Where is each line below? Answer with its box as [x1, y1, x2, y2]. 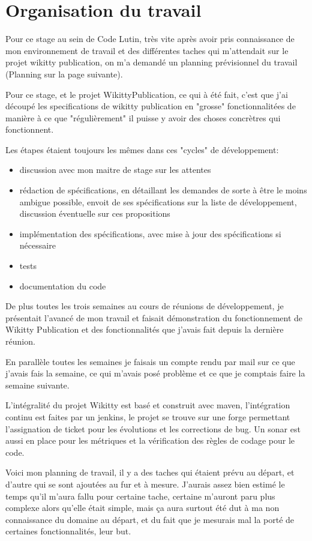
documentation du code [19, 279, 106, 292]
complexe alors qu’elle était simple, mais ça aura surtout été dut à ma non [5, 501, 280, 514]
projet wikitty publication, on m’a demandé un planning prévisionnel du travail [5, 56, 298, 68]
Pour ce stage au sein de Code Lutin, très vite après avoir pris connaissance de [5, 32, 295, 45]
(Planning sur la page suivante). [5, 67, 123, 80]
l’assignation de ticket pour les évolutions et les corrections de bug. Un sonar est [5, 422, 301, 435]
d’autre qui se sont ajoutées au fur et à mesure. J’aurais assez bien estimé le [5, 477, 285, 490]
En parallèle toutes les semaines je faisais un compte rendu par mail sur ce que [5, 355, 295, 367]
